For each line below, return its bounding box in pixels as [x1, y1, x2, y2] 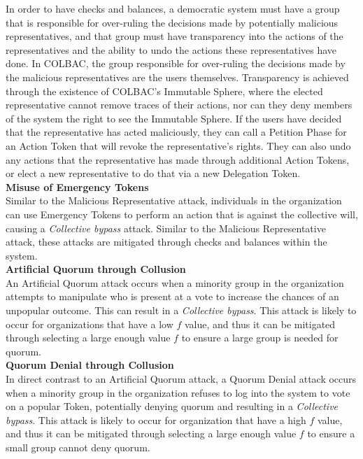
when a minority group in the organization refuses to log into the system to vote [6, 385, 350, 400]
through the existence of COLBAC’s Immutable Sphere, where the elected [6, 83, 323, 98]
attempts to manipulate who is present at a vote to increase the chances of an [6, 289, 339, 304]
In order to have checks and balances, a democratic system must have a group [6, 1, 340, 15]
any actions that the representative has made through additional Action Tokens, [6, 152, 350, 167]
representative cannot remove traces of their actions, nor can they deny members [6, 97, 353, 112]
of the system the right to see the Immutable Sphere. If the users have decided [6, 111, 342, 125]
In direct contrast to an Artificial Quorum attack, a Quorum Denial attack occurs [6, 372, 357, 386]
